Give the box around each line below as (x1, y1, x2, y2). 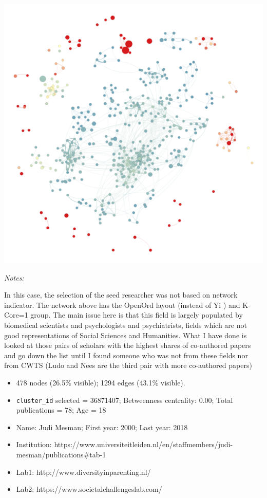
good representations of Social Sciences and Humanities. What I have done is (4, 329, 247, 340)
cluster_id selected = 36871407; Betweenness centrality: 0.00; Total (16, 394, 233, 405)
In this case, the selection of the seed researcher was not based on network (4, 289, 238, 300)
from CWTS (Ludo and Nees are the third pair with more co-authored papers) (4, 360, 252, 371)
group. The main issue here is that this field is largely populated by (30, 309, 243, 320)
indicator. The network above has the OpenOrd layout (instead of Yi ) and (4, 299, 240, 310)
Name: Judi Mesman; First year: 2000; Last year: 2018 (16, 421, 188, 432)
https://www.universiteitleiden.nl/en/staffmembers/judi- (54, 439, 233, 450)
